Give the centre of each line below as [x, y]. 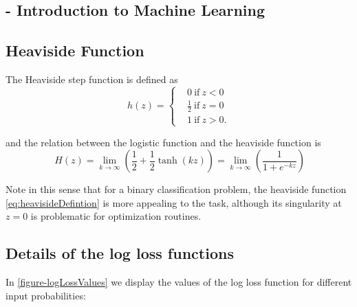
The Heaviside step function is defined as [92, 79]
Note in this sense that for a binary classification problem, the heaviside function [176, 189]
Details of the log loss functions [120, 253]
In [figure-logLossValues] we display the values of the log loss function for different [179, 282]
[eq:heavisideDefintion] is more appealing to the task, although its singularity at [174, 202]
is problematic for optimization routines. [116, 216]
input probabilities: [46, 295]
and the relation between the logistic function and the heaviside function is [163, 142]
